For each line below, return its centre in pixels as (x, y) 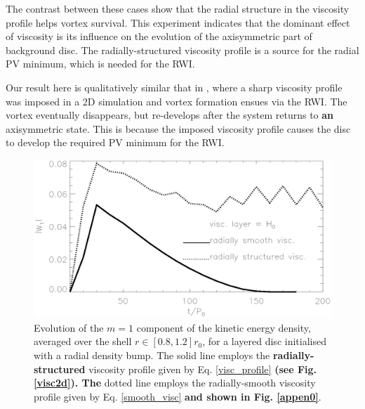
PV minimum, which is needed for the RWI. (100, 64)
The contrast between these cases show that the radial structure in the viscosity (178, 8)
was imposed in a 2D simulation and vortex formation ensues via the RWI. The (177, 101)
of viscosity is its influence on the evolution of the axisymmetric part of (159, 36)
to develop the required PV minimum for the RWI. (115, 142)
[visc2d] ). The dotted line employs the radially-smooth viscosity (175, 383)
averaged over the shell (83, 341)
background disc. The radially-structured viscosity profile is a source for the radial (182, 50)
